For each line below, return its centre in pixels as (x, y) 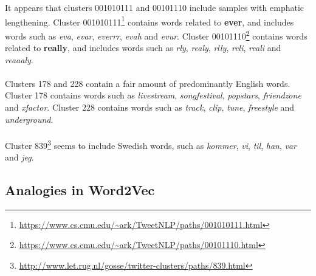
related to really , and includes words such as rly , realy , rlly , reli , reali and (143, 48)
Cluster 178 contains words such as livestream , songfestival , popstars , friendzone (153, 95)
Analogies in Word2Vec (80, 190)
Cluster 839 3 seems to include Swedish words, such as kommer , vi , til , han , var (151, 144)
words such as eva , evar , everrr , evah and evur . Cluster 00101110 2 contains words (156, 35)
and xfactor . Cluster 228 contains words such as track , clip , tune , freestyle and (150, 107)
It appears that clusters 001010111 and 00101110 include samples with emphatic (154, 7)
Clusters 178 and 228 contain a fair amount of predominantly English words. (148, 83)
